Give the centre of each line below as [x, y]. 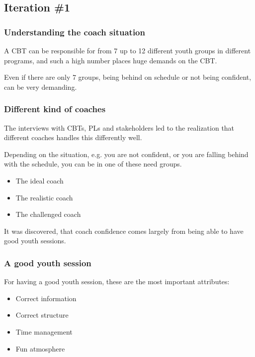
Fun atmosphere [40, 348]
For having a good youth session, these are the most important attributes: [117, 281]
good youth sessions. [35, 241]
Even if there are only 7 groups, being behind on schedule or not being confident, [128, 77]
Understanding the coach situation [75, 32]
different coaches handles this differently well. [73, 137]
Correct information [46, 298]
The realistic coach [44, 197]
